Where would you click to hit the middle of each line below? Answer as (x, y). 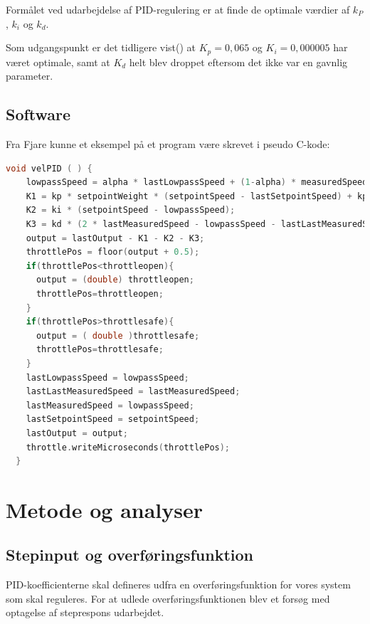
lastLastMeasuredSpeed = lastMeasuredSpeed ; (133, 392)
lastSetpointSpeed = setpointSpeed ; (113, 419)
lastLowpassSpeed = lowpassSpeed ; (107, 377)
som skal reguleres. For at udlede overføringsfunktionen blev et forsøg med (168, 598)
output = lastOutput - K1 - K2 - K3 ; (115, 238)
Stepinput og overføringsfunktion (130, 555)
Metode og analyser (105, 509)
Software (38, 114)
